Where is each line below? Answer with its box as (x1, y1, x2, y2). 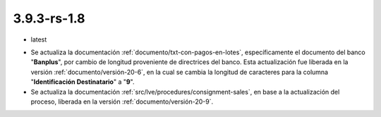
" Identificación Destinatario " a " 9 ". (30, 78, 135, 86)
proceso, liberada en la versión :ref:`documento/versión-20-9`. (30, 97, 214, 106)
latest (30, 35, 47, 44)
